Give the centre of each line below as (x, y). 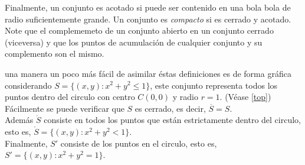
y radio (185, 97)
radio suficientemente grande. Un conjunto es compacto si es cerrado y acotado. (148, 19)
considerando (28, 85)
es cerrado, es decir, (170, 108)
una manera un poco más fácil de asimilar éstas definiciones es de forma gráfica (148, 73)
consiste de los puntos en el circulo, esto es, (139, 143)
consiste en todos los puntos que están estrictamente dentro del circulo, (172, 120)
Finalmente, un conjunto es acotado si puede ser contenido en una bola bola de (148, 7)
